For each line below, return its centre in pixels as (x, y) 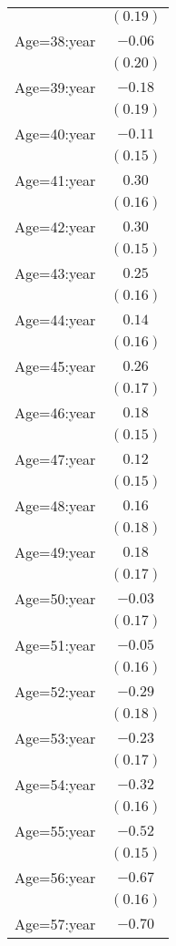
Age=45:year (55, 366)
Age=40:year (55, 134)
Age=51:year (55, 645)
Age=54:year (55, 784)
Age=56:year (55, 877)
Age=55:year (55, 831)
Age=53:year (55, 738)
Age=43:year (55, 273)
